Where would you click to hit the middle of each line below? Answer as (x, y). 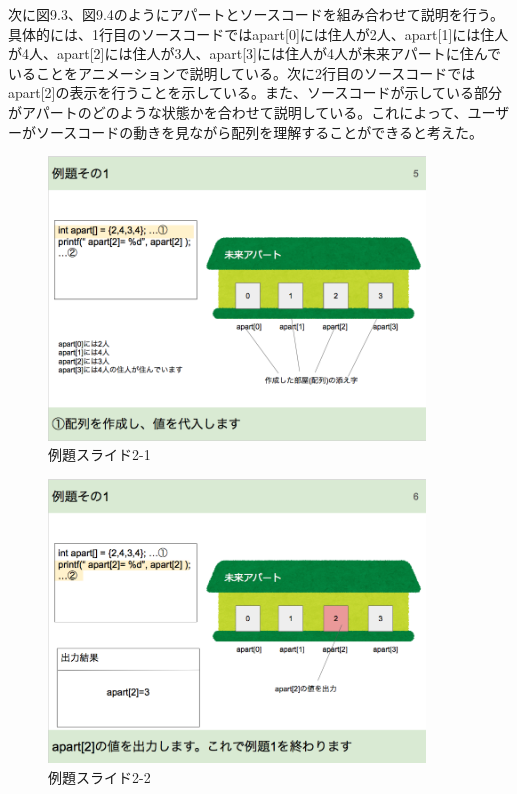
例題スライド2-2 (99, 776)
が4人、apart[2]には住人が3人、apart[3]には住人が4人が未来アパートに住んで (255, 53)
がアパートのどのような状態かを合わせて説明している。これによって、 (238, 111)
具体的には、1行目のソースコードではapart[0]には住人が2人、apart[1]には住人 (258, 33)
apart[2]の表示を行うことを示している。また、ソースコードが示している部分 (255, 92)
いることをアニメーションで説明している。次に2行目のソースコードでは (242, 72)
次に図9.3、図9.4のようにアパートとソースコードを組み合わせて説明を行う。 (256, 14)
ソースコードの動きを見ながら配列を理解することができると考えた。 (259, 131)
